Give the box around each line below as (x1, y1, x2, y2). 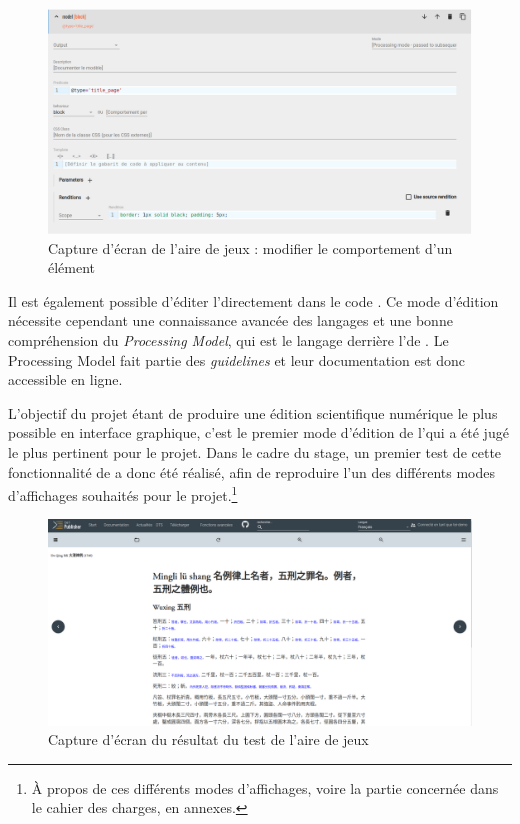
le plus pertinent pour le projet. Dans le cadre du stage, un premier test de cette (8, 442, 502, 463)
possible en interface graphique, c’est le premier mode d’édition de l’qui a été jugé (8, 422, 509, 443)
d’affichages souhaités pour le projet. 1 (8, 482, 238, 505)
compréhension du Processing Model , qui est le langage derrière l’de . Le (8, 330, 449, 351)
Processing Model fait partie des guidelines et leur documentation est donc (8, 349, 466, 370)
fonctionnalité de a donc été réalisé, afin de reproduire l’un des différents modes (8, 461, 496, 482)
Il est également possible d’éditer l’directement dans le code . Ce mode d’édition (8, 290, 499, 311)
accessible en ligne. (8, 369, 123, 390)
